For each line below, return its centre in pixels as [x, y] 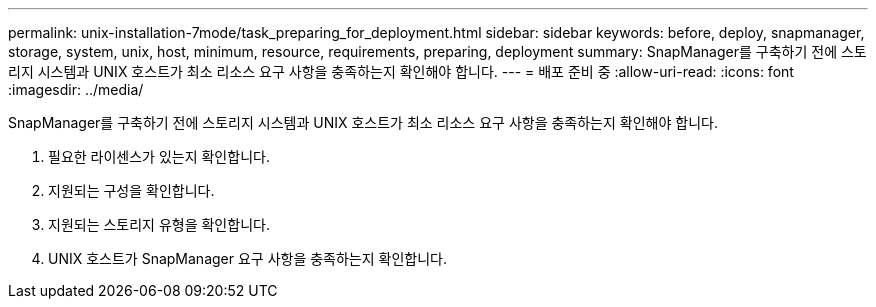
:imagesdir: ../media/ [76, 89]
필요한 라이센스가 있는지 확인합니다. [159, 156]
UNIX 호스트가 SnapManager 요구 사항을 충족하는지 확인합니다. [247, 258]
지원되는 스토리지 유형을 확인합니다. [159, 224]
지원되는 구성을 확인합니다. [131, 190]
